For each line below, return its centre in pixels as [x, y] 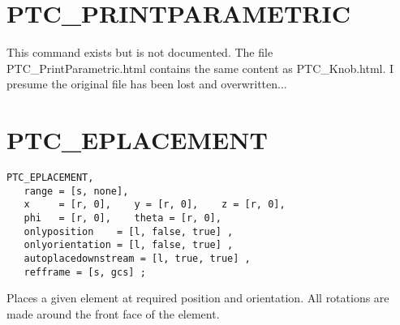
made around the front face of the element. [113, 313]
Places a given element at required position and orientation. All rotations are [198, 298]
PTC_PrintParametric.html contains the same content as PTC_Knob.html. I [200, 68]
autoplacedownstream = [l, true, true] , [137, 258]
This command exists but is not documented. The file [140, 52]
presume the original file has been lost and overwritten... [147, 84]
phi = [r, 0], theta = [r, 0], [123, 218]
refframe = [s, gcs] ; [85, 272]
